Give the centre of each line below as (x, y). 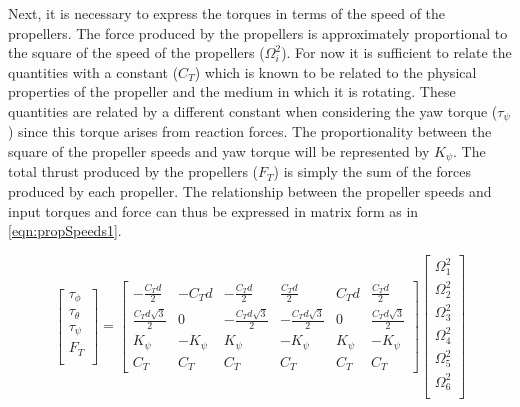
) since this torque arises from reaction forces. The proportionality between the (250, 131)
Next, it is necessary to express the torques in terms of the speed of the (227, 13)
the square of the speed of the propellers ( (136, 52)
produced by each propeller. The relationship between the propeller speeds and (250, 191)
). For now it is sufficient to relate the (396, 52)
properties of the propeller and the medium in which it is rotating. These (232, 91)
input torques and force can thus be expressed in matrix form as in (213, 210)
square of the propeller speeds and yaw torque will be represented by (219, 151)
